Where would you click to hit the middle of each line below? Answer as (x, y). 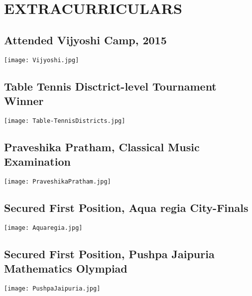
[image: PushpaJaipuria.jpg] (52, 289)
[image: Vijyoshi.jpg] (42, 60)
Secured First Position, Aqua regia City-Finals (126, 208)
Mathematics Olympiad (66, 268)
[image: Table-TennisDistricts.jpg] (65, 121)
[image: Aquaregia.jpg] (43, 228)
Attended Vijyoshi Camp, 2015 (85, 40)
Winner (24, 101)
